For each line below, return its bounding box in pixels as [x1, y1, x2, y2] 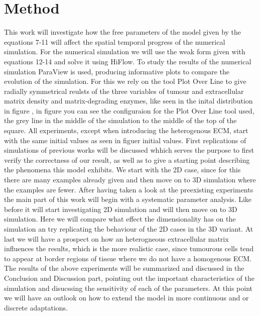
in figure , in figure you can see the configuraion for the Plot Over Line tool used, [4, 105, 254, 116]
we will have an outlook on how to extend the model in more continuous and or [4, 292, 249, 303]
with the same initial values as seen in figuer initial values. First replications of [4, 135, 246, 145]
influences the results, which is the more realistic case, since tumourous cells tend [4, 243, 254, 254]
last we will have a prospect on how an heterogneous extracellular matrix [4, 233, 229, 244]
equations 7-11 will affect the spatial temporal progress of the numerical [4, 36, 225, 47]
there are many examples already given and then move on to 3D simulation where [4, 174, 256, 185]
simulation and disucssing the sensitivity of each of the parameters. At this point [4, 282, 252, 293]
